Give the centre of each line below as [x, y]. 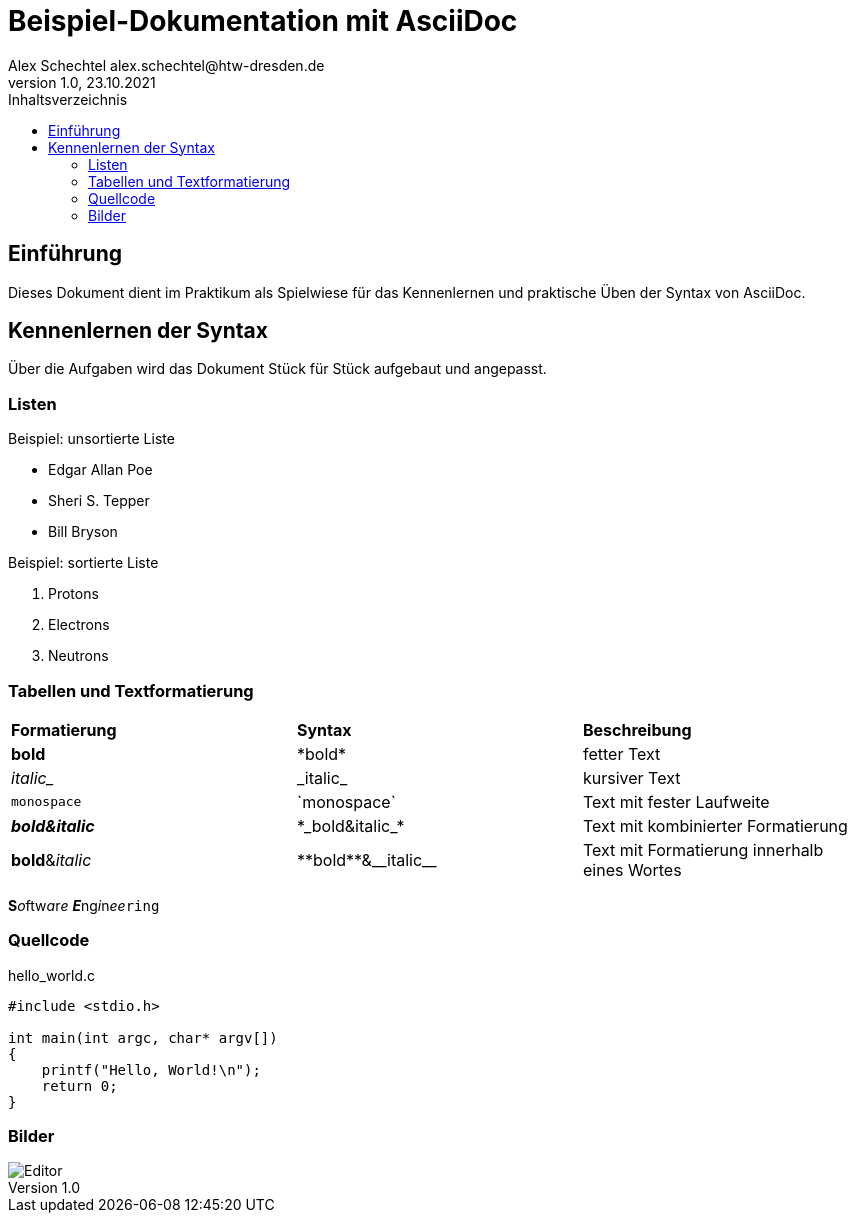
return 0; [79, 1085]
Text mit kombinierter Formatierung [715, 825]
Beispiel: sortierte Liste [83, 563]
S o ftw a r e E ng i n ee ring [84, 905]
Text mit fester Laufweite [676, 801]
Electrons [79, 625]
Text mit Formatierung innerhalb [703, 849]
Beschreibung [637, 729]
